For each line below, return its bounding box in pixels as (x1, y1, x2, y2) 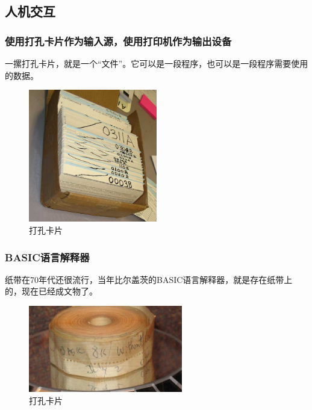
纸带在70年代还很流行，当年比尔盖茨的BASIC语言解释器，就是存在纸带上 (5, 273, 293, 285)
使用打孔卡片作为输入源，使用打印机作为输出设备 (5, 33, 232, 48)
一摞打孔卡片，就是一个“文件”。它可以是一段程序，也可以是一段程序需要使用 (5, 57, 308, 69)
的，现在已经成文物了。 (5, 285, 98, 297)
